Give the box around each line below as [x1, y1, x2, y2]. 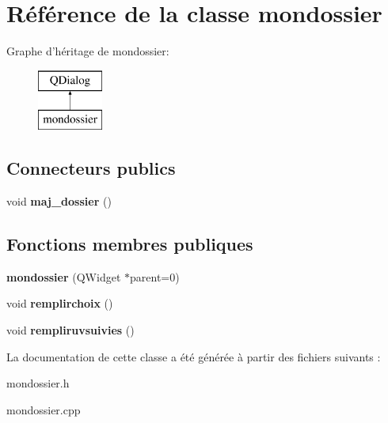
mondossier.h [6, 375, 70, 391]
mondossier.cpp [6, 401, 81, 417]
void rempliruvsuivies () [6, 322, 135, 338]
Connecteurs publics [6, 156, 176, 180]
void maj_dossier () [6, 193, 112, 210]
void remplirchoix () [6, 295, 113, 312]
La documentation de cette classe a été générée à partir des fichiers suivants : [6, 348, 381, 364]
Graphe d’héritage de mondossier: [6, 43, 169, 59]
